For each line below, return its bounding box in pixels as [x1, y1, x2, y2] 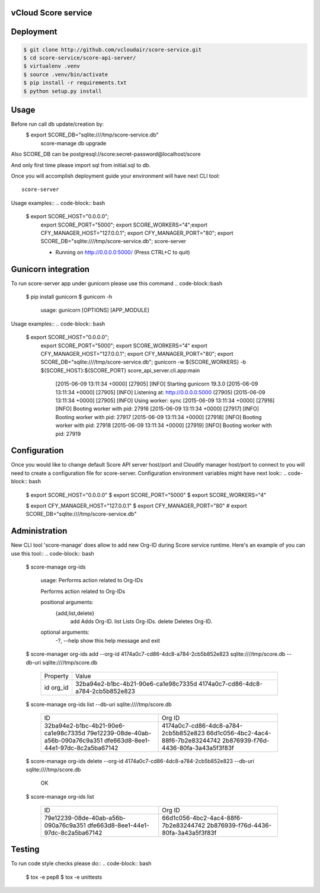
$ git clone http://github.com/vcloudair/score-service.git [23, 46, 202, 53]
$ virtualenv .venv [23, 63, 80, 69]
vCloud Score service [11, 8, 92, 18]
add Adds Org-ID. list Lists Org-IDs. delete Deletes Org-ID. [70, 618, 213, 625]
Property [44, 672, 69, 680]
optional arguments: [40, 629, 90, 636]
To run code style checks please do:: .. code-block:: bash [11, 860, 152, 867]
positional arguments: [40, 599, 94, 606]
